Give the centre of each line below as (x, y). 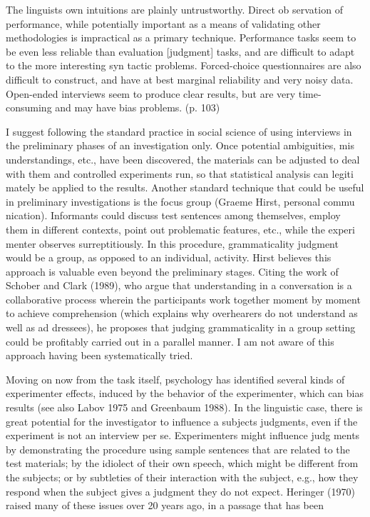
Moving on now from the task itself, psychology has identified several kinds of (175, 379)
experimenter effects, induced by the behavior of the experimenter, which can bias (185, 393)
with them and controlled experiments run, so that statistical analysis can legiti (180, 173)
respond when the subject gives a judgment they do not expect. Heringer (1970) (180, 491)
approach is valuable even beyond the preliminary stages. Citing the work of (172, 271)
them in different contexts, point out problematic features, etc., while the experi (180, 229)
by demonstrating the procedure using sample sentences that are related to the (178, 449)
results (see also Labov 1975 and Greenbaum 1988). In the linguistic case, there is (184, 407)
